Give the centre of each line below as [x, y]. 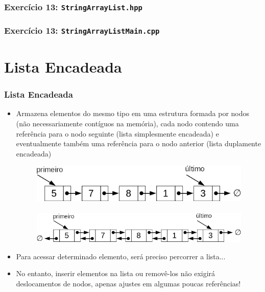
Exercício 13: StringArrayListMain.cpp [82, 30]
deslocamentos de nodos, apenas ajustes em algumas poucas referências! [128, 283]
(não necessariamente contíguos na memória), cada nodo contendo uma [127, 123]
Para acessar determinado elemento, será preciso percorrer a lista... [121, 256]
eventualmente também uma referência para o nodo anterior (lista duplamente [139, 143]
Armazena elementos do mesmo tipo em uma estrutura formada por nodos [133, 113]
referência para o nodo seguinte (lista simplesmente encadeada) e [117, 133]
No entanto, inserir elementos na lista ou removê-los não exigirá [116, 273]
